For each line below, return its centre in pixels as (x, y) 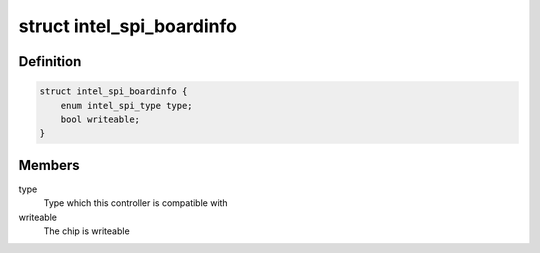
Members (49, 165)
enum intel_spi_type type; (127, 105)
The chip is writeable (86, 231)
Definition (50, 61)
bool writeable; (100, 119)
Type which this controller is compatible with (136, 203)
